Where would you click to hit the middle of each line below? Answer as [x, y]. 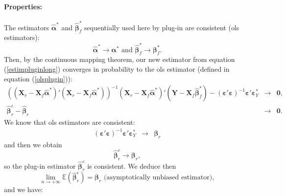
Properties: [23, 6]
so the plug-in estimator [40, 166]
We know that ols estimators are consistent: [70, 122]
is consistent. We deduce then [132, 166]
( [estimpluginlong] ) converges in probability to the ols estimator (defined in [117, 69]
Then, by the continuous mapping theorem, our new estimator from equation [119, 59]
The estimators [26, 27]
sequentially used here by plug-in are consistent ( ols [162, 27]
